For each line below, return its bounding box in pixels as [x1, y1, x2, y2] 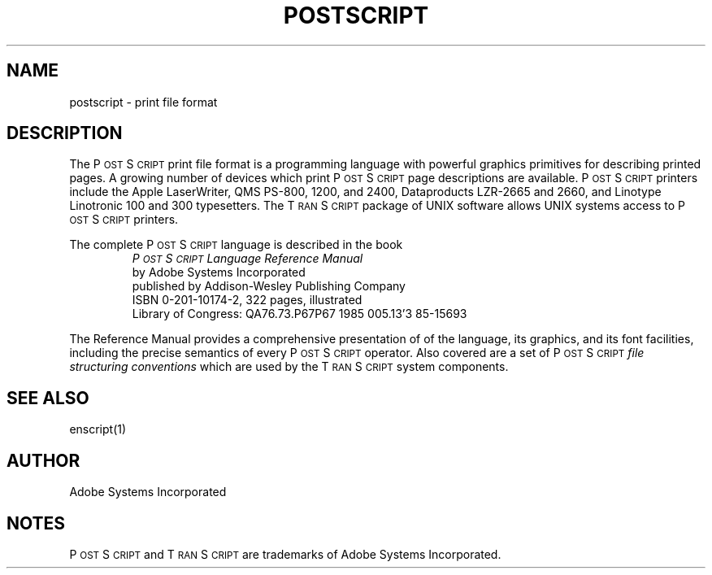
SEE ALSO [7, 387, 89, 408]
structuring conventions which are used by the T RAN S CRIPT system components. [69, 359, 509, 374]
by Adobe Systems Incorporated [132, 265, 306, 280]
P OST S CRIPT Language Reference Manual [132, 251, 363, 266]
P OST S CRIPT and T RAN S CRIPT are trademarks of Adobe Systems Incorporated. [69, 547, 501, 561]
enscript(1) [69, 422, 127, 437]
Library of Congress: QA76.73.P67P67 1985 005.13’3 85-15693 [132, 307, 467, 321]
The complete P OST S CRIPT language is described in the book [69, 237, 403, 252]
